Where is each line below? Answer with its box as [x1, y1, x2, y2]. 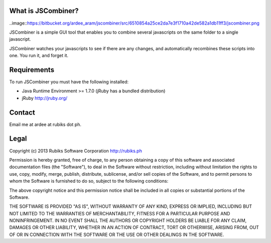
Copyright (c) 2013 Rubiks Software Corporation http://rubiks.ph [9, 148, 143, 154]
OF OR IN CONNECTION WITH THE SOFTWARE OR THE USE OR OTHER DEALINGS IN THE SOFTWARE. [9, 231, 224, 237]
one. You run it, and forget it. [9, 53, 69, 59]
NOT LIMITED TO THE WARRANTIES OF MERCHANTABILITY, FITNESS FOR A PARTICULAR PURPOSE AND [9, 210, 230, 216]
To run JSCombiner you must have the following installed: [9, 78, 129, 85]
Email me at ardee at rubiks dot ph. [9, 121, 82, 128]
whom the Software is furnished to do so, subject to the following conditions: [9, 178, 169, 184]
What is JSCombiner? [9, 7, 79, 15]
